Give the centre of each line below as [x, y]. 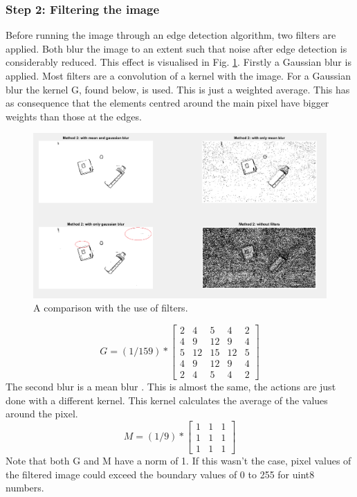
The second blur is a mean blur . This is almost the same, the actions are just [171, 387]
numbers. [25, 488]
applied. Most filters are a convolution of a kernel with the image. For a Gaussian [178, 75]
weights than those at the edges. [74, 116]
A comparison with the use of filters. [111, 308]
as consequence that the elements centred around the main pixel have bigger [167, 103]
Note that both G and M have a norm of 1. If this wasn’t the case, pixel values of [178, 460]
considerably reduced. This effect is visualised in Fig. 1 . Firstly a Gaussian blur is [178, 62]
